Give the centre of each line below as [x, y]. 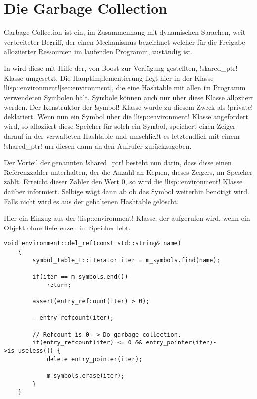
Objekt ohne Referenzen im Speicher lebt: [67, 227]
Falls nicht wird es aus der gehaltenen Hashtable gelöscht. [91, 201]
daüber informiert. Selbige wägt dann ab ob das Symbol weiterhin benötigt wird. [127, 192]
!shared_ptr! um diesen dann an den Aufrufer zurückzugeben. [98, 145]
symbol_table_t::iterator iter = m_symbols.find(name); [126, 260]
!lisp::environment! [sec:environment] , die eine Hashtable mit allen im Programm [125, 87]
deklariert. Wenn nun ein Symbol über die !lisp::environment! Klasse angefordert [126, 116]
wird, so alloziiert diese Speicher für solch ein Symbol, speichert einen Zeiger [120, 126]
